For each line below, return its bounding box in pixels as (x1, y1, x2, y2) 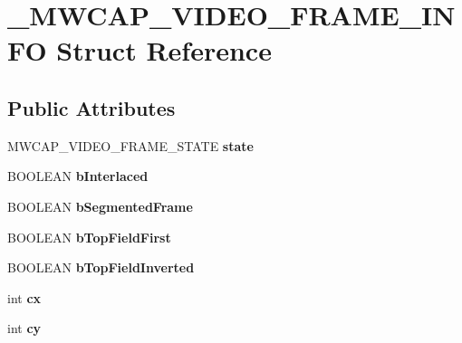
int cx (7, 288, 42, 307)
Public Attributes (7, 93, 176, 121)
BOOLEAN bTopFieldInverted (7, 258, 195, 277)
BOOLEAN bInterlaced (7, 167, 149, 186)
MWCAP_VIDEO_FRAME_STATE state (7, 136, 254, 155)
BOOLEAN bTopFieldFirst (7, 227, 171, 246)
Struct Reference (56, 32, 272, 69)
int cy (7, 319, 42, 338)
